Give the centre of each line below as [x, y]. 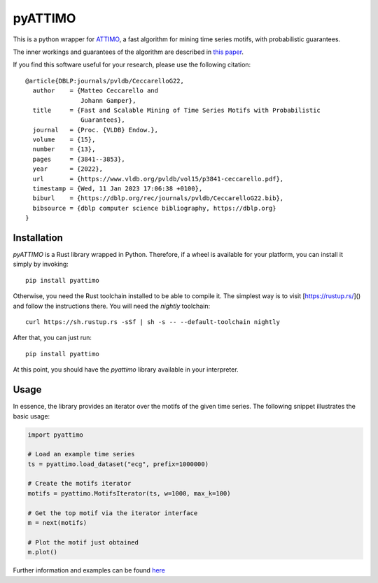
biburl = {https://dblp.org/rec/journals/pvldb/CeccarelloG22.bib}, [158, 198]
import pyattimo [56, 435]
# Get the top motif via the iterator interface [113, 513]
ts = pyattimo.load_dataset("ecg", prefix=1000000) [118, 464]
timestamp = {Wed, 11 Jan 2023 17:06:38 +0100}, [118, 189]
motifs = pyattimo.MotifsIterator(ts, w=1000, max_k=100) [129, 493]
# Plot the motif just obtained [83, 542]
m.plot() [43, 552]
